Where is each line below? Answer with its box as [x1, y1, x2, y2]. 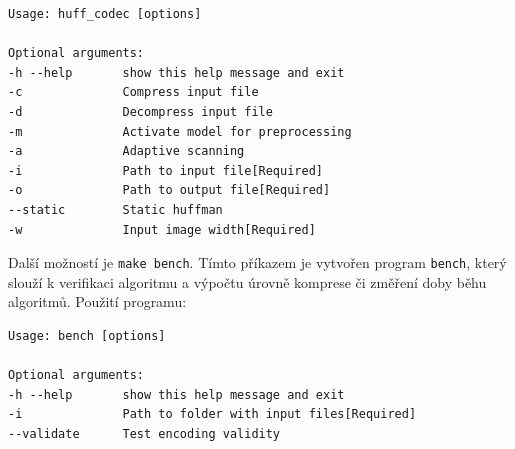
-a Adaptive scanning [8, 144, 245, 159]
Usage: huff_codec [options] [8, 7, 202, 21]
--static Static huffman [8, 202, 223, 217]
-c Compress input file [8, 85, 259, 100]
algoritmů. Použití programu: [8, 291, 187, 312]
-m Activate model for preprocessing [8, 124, 352, 139]
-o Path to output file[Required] [8, 183, 331, 198]
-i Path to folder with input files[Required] [8, 407, 417, 422]
